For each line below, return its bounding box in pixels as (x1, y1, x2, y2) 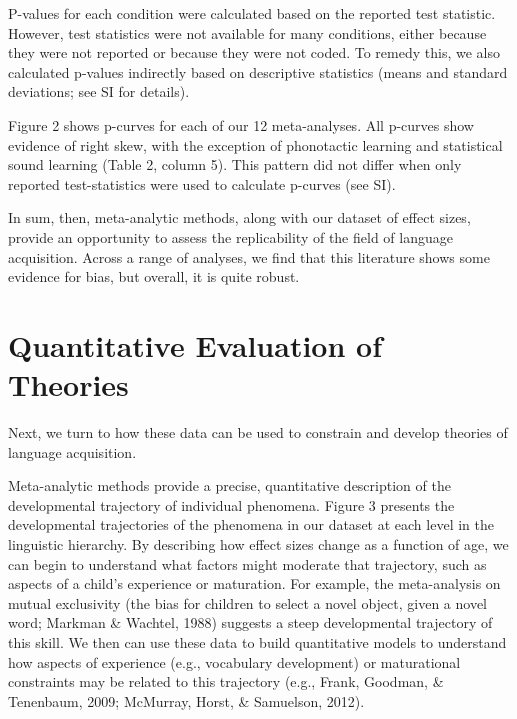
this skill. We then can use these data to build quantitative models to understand (8, 631, 507, 652)
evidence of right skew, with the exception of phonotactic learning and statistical (8, 134, 503, 155)
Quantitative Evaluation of (8, 324, 382, 365)
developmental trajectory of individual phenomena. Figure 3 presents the (8, 494, 455, 515)
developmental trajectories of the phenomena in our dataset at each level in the (8, 514, 494, 535)
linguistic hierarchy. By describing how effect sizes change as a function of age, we (8, 534, 509, 554)
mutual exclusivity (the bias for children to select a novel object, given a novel (8, 592, 488, 613)
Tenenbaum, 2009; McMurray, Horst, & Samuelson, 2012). (8, 690, 365, 711)
